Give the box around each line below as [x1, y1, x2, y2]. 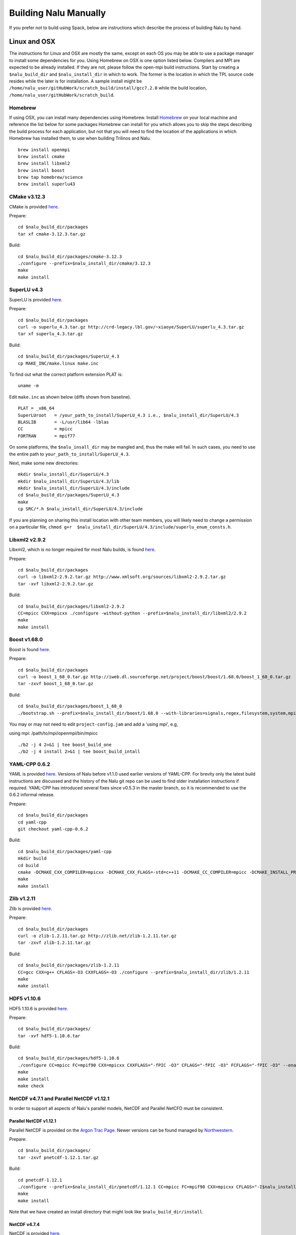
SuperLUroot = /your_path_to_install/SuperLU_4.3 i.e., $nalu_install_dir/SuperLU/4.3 [18, 412, 239, 418]
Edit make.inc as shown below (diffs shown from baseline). [9, 394, 131, 400]
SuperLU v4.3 [9, 287, 43, 293]
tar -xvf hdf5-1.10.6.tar [18, 1033, 81, 1038]
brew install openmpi [18, 147, 70, 153]
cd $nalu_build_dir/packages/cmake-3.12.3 [18, 253, 122, 259]
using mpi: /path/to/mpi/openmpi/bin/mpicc [9, 730, 98, 736]
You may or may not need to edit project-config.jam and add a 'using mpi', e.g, [9, 721, 178, 727]
